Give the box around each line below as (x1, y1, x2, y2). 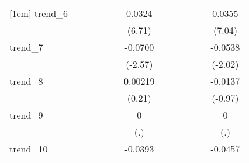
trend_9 (9, 108, 43, 122)
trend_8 (9, 74, 43, 88)
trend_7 (9, 40, 43, 54)
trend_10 (9, 142, 48, 155)
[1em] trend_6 (9, 6, 68, 20)
